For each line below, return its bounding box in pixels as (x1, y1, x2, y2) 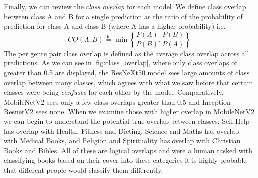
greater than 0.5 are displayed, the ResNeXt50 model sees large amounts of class (4, 67, 250, 77)
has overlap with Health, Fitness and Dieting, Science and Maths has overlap (4, 125, 239, 136)
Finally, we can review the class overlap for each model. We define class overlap (4, 1, 246, 11)
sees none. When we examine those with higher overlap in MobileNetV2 (35, 106, 254, 117)
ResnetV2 (4, 106, 33, 117)
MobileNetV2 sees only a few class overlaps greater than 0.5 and (4, 96, 200, 107)
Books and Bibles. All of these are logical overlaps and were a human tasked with (4, 145, 253, 155)
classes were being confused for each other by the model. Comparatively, (4, 87, 224, 97)
